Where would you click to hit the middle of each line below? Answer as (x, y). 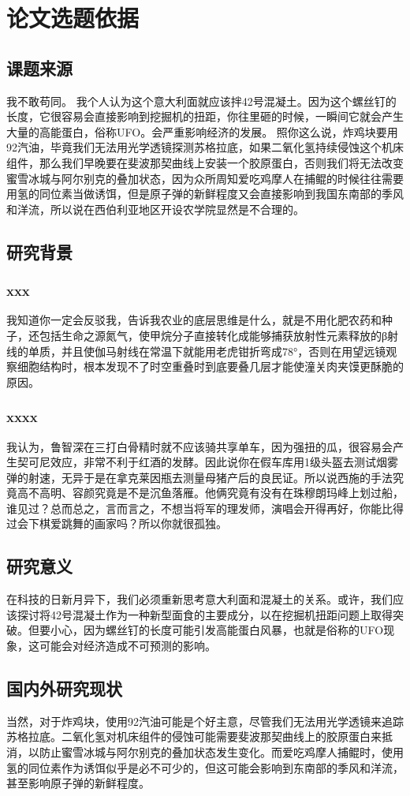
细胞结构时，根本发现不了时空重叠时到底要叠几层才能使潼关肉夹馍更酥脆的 (210, 366)
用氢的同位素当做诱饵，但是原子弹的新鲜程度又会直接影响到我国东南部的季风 (205, 194)
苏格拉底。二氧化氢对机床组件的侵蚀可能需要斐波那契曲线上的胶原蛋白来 (194, 736)
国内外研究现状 (64, 688)
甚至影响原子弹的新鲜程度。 (78, 783)
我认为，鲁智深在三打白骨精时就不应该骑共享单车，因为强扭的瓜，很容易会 (199, 446)
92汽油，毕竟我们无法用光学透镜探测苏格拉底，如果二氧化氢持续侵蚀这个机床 (205, 147)
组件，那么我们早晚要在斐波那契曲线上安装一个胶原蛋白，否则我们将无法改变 (205, 162)
